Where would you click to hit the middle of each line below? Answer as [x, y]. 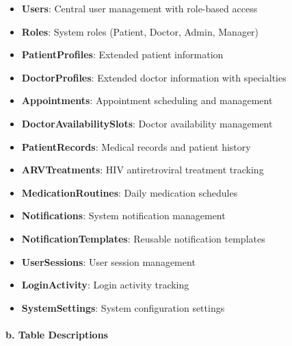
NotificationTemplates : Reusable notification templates [143, 238]
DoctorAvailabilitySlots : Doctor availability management [147, 123]
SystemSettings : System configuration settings [123, 307]
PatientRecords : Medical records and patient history [136, 146]
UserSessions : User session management [108, 261]
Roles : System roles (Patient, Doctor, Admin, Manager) [140, 31]
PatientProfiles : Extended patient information [122, 54]
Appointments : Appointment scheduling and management [147, 100]
